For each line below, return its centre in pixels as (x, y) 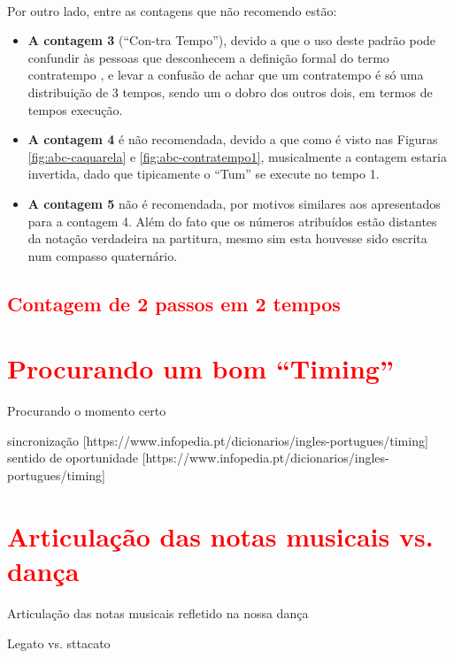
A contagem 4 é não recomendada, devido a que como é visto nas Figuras (233, 139)
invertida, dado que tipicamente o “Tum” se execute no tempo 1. (204, 174)
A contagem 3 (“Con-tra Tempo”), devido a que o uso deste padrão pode (232, 40)
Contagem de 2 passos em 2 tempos (174, 303)
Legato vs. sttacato (59, 643)
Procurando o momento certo (87, 411)
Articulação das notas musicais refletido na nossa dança (158, 612)
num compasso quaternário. (103, 255)
